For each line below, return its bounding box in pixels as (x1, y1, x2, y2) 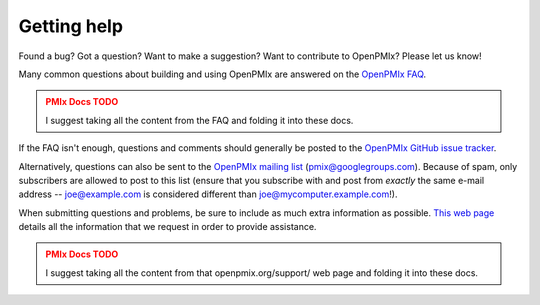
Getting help (18, 15, 124, 37)
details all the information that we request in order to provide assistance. (18, 221, 317, 233)
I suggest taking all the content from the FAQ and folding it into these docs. (45, 114, 354, 126)
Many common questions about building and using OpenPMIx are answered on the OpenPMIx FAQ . (18, 68, 427, 80)
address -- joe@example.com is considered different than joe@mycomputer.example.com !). (18, 188, 398, 200)
